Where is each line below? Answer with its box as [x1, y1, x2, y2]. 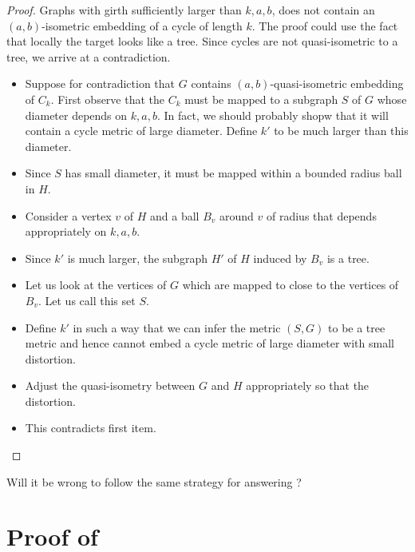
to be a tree [328, 319, 385, 336]
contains [191, 75, 231, 92]
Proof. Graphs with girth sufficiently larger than [6, 2, 242, 18]
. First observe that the [50, 90, 165, 107]
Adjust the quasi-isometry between [25, 377, 196, 394]
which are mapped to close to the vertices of [182, 276, 399, 293]
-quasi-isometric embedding [270, 75, 404, 92]
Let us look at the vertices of [25, 276, 167, 293]
